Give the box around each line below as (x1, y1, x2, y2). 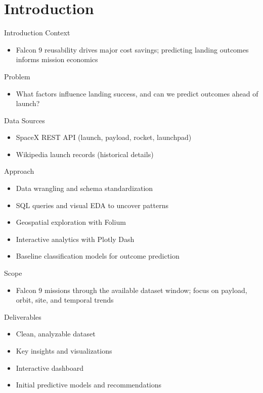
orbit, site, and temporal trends (16, 294, 114, 305)
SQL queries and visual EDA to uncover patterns (16, 200, 168, 210)
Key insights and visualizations (16, 346, 112, 356)
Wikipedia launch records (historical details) (16, 149, 154, 159)
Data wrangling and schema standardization (16, 183, 153, 193)
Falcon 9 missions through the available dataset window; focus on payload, (16, 284, 247, 295)
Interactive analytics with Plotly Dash (16, 233, 135, 244)
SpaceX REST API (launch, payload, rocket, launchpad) (16, 132, 192, 142)
